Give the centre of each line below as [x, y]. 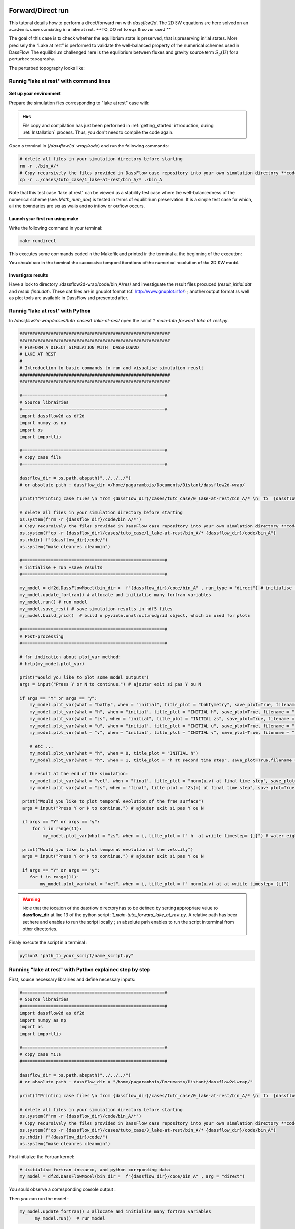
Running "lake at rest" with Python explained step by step [80, 969]
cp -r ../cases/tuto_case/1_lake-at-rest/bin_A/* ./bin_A [91, 180]
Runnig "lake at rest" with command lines [60, 81]
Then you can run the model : [39, 1198]
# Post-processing [42, 636]
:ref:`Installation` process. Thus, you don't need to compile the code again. [98, 132]
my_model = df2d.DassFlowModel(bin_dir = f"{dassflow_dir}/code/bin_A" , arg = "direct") [132, 1177]
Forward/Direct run [39, 11]
